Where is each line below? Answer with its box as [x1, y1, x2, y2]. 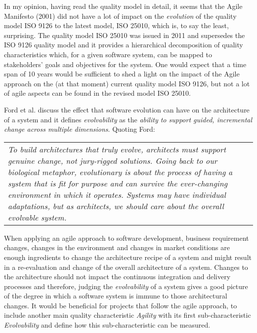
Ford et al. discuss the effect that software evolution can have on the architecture [4, 104, 250, 114]
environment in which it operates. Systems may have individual [8, 188, 226, 200]
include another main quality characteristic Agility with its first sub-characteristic [4, 310, 251, 320]
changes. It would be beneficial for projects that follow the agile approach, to [4, 300, 237, 310]
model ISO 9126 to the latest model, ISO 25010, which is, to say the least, [4, 20, 229, 31]
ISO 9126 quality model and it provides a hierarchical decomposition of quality [4, 39, 243, 50]
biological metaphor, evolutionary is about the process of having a [8, 166, 233, 178]
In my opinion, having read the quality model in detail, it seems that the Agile [4, 1, 243, 11]
